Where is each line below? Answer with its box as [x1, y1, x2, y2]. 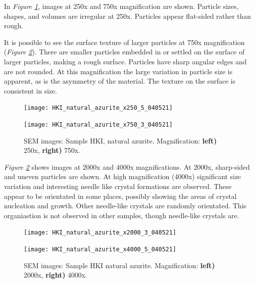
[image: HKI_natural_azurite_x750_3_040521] [24, 121, 173, 128]
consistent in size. [4, 85, 57, 95]
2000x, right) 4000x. [24, 270, 88, 280]
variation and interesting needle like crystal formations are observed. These [4, 181, 232, 191]
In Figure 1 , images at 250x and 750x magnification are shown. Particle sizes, [4, 1, 239, 11]
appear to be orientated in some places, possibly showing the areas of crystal [4, 190, 237, 201]
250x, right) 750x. [24, 145, 81, 155]
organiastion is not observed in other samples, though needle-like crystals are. [4, 210, 239, 220]
